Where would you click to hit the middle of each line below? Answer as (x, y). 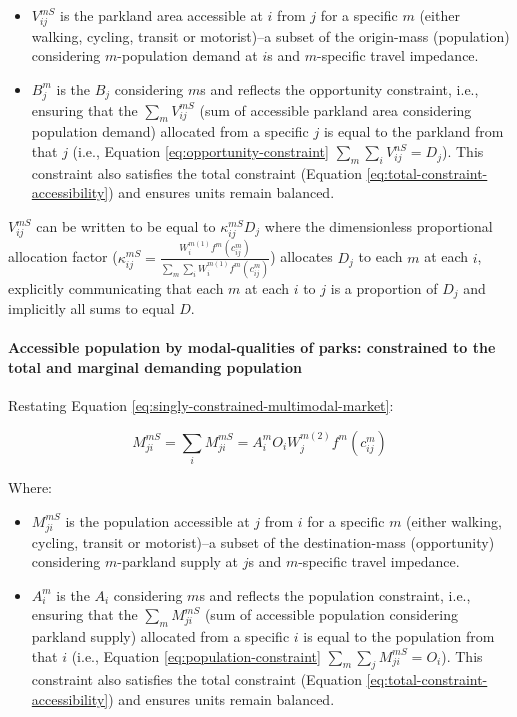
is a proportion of (384, 287)
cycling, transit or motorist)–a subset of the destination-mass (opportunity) (263, 541)
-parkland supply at (178, 561)
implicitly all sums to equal (91, 308)
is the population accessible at (157, 520)
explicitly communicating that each (116, 287)
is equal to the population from (399, 636)
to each (380, 256)
